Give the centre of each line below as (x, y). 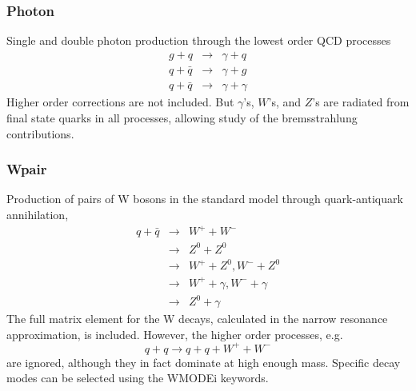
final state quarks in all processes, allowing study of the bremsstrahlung (182, 117)
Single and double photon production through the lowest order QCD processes (199, 40)
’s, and (285, 102)
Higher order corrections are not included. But (120, 102)
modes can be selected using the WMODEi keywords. (138, 378)
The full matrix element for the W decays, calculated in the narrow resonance (197, 319)
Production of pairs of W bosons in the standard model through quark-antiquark (205, 199)
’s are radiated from (361, 102)
